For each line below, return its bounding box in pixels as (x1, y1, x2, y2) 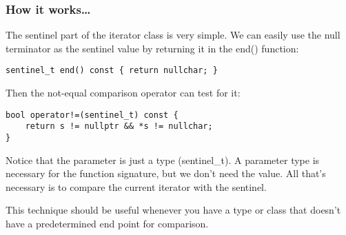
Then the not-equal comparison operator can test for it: (6, 85, 241, 100)
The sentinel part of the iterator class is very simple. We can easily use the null (6, 28, 340, 42)
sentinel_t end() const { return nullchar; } (6, 65, 218, 76)
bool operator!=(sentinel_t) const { (6, 110, 179, 120)
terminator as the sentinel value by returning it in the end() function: (6, 41, 299, 55)
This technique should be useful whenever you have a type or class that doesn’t (6, 203, 341, 217)
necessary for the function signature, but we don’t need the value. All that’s (6, 166, 326, 181)
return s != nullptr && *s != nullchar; (25, 121, 213, 132)
